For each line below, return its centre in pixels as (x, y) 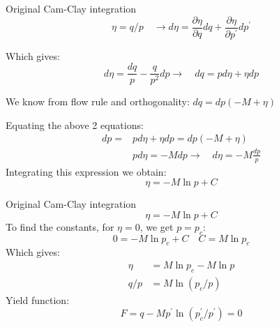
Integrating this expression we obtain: (86, 171)
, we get (157, 226)
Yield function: (38, 299)
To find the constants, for (60, 226)
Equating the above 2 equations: (75, 124)
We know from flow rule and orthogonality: (98, 101)
